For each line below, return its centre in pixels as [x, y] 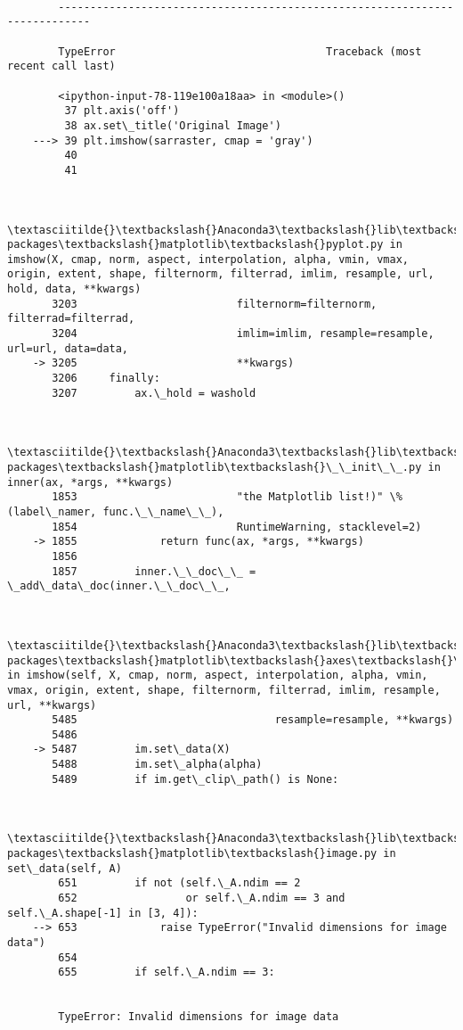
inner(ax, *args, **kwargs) [90, 482]
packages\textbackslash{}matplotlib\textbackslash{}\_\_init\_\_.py [215, 467]
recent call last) [61, 66]
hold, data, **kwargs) [74, 289]
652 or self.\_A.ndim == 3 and [202, 898]
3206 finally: [106, 379]
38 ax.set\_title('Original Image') [173, 125]
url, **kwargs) [52, 705]
